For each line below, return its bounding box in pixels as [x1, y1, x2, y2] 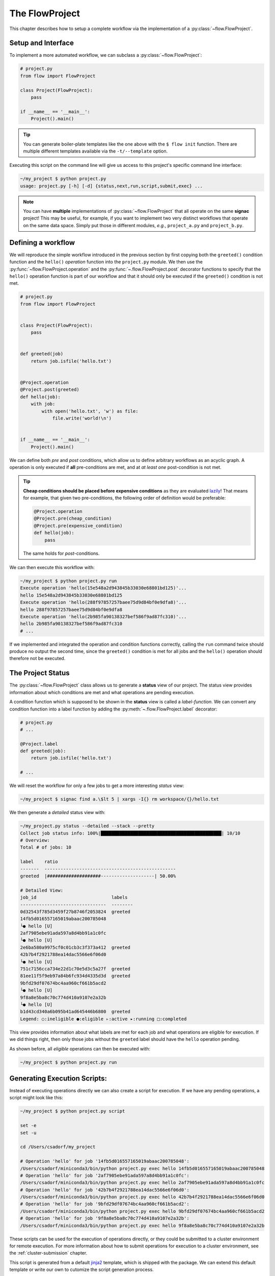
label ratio [20, 859, 58, 865]
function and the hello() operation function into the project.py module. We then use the [9, 259, 203, 265]
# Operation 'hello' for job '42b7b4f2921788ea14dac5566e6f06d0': [20, 1187, 189, 1193]
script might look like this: [9, 1095, 64, 1101]
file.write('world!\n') [52, 415, 112, 421]
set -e [20, 1123, 37, 1128]
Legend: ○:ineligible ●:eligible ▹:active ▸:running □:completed [20, 1016, 187, 1022]
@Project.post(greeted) [20, 387, 80, 392]
